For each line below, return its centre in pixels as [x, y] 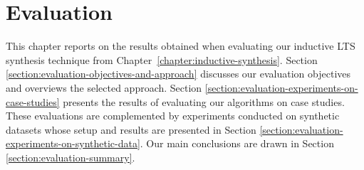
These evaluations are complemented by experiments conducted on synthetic [173, 116]
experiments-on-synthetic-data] [73, 143]
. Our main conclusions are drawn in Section [237, 143]
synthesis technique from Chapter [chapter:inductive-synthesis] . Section [162, 59]
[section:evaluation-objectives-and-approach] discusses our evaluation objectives [178, 74]
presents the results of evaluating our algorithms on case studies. [204, 101]
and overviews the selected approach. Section [104, 87]
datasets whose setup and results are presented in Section [131, 129]
